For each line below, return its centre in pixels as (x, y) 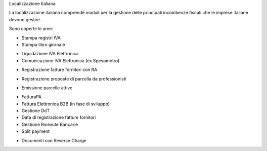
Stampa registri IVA (41, 38)
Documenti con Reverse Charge (54, 140)
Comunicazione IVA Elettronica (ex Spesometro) (70, 60)
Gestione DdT (36, 111)
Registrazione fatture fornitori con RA (59, 70)
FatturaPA (31, 97)
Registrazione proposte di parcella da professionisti (74, 78)
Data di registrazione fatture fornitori (59, 117)
